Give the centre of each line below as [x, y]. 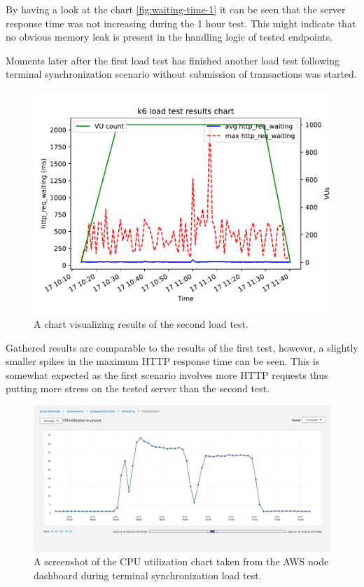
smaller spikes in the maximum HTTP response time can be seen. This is [163, 361]
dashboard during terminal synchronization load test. [148, 575]
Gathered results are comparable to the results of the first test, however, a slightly [182, 347]
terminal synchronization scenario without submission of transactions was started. [181, 74]
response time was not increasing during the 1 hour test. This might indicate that [181, 23]
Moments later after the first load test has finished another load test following [173, 60]
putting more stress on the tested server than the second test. [138, 388]
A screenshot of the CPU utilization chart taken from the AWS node [181, 561]
